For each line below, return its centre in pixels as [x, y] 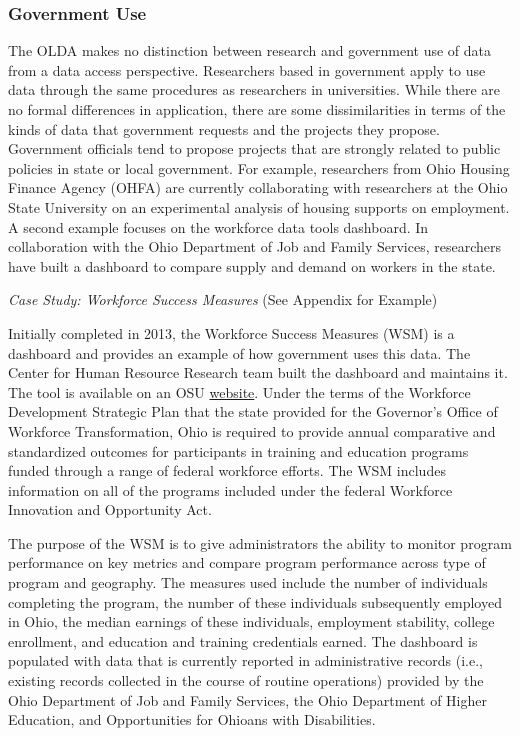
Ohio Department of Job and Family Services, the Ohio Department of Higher [247, 699]
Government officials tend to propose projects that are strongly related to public [254, 148]
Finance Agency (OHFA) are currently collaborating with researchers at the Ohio [258, 187]
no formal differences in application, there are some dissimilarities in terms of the [257, 109]
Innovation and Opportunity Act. [110, 509]
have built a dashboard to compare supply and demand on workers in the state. [252, 265]
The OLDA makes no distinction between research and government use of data [249, 50]
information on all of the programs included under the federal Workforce [230, 489]
